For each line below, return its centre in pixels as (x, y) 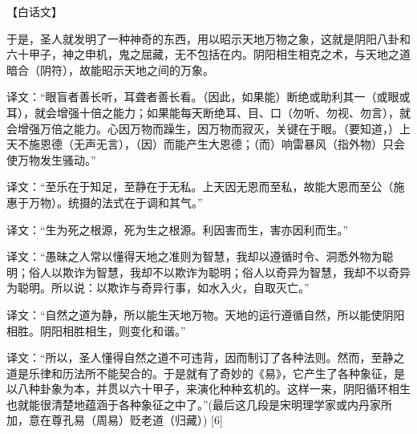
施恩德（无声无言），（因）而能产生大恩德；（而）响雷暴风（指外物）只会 (217, 144)
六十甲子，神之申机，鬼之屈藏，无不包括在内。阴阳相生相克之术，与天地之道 (208, 54)
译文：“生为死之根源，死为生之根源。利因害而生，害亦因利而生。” (178, 229)
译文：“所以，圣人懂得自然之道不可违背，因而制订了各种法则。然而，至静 (200, 357)
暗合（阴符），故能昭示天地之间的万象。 (110, 69)
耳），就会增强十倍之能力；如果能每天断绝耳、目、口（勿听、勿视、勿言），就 (208, 112)
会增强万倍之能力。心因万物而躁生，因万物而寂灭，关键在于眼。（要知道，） (203, 128)
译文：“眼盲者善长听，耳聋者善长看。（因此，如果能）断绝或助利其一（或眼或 (208, 97)
